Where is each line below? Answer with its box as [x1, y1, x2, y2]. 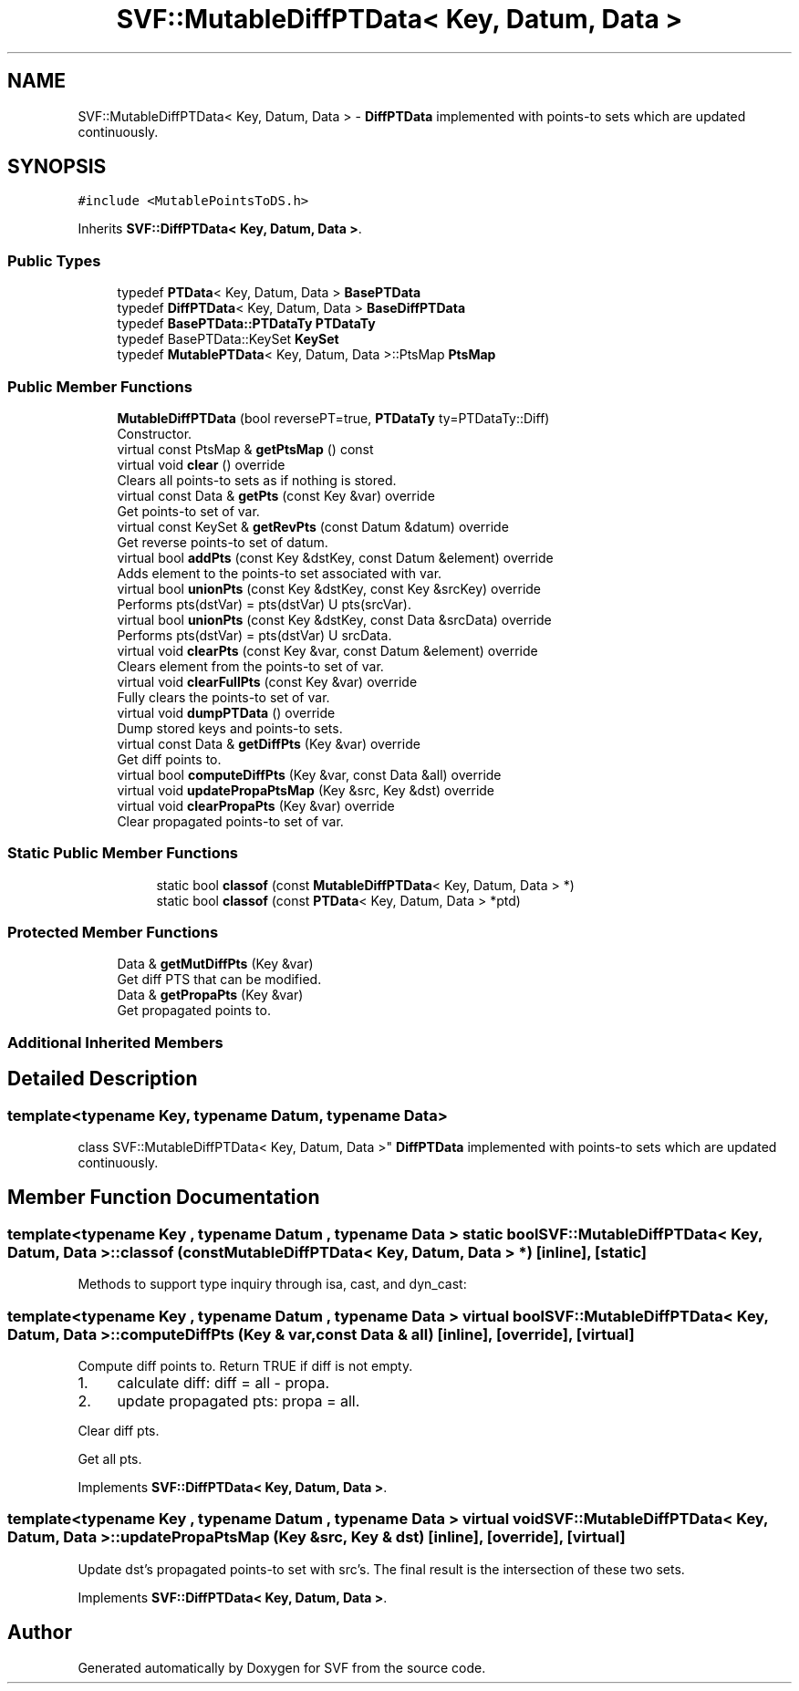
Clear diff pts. [78, 1423, 160, 1438]
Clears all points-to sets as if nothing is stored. [117, 472, 397, 488]
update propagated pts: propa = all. [117, 1392, 360, 1410]
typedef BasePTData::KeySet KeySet [117, 331, 339, 348]
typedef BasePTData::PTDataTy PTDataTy [117, 316, 376, 332]
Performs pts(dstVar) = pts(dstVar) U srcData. [117, 627, 392, 643]
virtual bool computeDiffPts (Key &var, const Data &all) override [117, 766, 502, 783]
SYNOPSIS [7, 155, 107, 179]
